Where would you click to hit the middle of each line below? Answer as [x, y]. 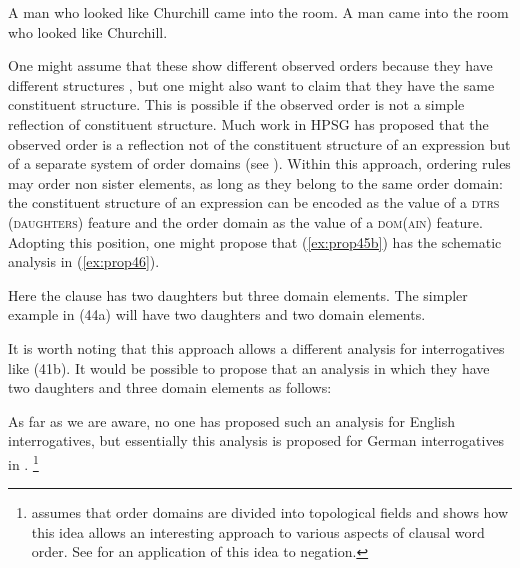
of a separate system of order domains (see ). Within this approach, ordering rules [259, 163]
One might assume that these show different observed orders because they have [250, 65]
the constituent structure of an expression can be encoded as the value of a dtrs [254, 202]
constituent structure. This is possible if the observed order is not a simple [236, 104]
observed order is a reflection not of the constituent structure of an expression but [259, 143]
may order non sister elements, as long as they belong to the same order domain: [255, 182]
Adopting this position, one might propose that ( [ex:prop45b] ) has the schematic [255, 241]
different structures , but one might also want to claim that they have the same [251, 84]
